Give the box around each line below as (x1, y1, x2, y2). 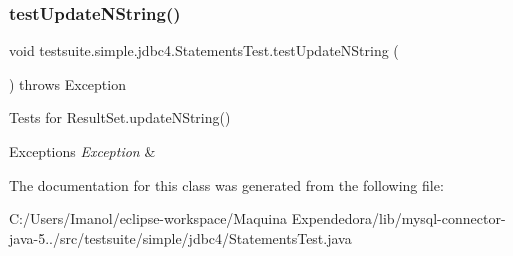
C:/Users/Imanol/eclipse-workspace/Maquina (9, 208, 288, 229)
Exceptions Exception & (9, 141, 156, 161)
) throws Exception (9, 73, 126, 94)
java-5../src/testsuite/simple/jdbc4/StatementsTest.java (9, 227, 352, 248)
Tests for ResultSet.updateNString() (9, 107, 231, 128)
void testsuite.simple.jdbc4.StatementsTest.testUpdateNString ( (9, 40, 399, 61)
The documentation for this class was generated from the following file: (9, 174, 444, 195)
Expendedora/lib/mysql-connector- (291, 208, 506, 229)
